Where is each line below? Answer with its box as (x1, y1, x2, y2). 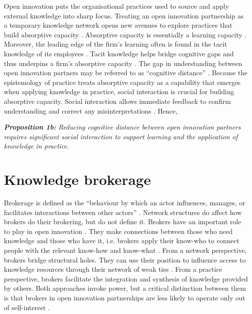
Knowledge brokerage (4, 169, 151, 189)
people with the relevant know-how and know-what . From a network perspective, (4, 245, 247, 255)
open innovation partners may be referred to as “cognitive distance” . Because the (4, 67, 248, 78)
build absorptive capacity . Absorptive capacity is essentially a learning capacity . (4, 29, 247, 39)
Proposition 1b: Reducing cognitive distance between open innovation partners (4, 122, 241, 132)
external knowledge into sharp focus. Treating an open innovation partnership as (4, 10, 244, 20)
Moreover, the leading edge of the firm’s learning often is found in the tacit (4, 39, 227, 49)
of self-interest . (4, 302, 50, 312)
